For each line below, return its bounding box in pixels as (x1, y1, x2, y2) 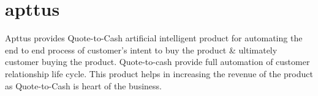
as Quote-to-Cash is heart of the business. (5, 79, 162, 92)
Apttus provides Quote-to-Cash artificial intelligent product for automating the (5, 32, 303, 44)
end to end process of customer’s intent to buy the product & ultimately (5, 43, 278, 56)
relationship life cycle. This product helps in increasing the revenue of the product (5, 67, 313, 80)
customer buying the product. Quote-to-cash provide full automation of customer (5, 55, 310, 68)
